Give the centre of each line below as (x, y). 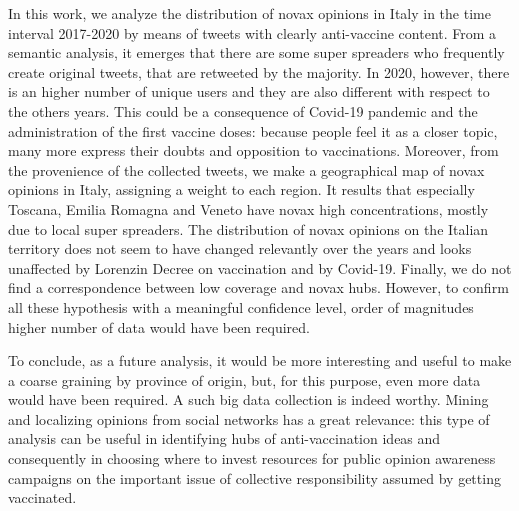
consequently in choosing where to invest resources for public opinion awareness (252, 458)
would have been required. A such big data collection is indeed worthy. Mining (248, 399)
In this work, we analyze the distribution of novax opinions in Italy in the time (249, 13)
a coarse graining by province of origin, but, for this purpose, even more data (244, 379)
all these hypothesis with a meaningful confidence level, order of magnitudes (241, 306)
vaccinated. (42, 497)
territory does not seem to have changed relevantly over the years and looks (240, 248)
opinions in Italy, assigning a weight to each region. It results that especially (241, 189)
